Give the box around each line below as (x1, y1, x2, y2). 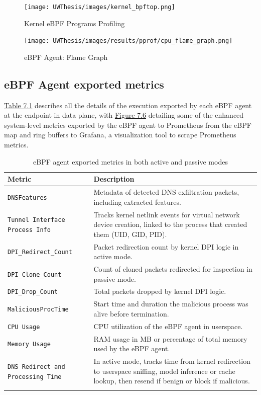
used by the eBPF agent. (93, 343, 170, 354)
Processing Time (8, 373, 62, 380)
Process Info (8, 226, 51, 233)
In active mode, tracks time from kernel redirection (93, 356, 250, 366)
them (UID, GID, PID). (93, 228, 167, 239)
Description (93, 174, 135, 184)
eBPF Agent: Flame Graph (24, 51, 108, 62)
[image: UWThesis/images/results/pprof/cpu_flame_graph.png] (24, 37, 233, 45)
